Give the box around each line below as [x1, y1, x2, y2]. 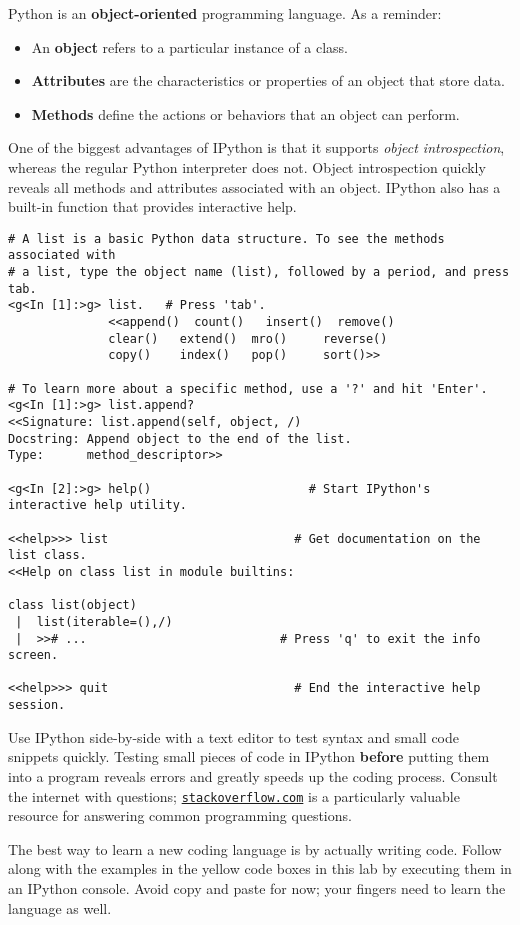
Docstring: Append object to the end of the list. [8, 431, 352, 446]
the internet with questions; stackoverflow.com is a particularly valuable [8, 785, 460, 806]
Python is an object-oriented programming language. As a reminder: [8, 3, 442, 23]
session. [8, 698, 66, 713]
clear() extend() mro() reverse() [108, 331, 388, 346]
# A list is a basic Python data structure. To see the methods [8, 231, 445, 246]
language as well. [8, 897, 112, 918]
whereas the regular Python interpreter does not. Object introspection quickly [8, 156, 486, 177]
